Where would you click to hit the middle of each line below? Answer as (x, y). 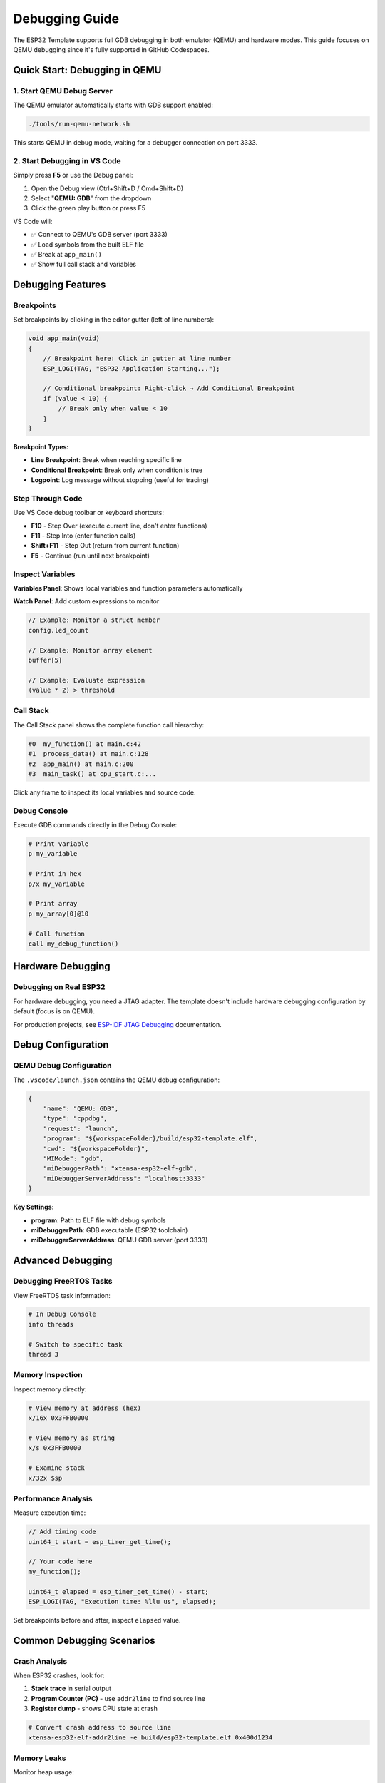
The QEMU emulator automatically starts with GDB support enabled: (113, 105)
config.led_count (58, 630)
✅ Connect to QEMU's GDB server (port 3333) (99, 235)
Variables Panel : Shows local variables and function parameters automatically (128, 588)
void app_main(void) (64, 338)
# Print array (53, 904)
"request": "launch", (81, 1128)
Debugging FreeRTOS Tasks (63, 1282)
